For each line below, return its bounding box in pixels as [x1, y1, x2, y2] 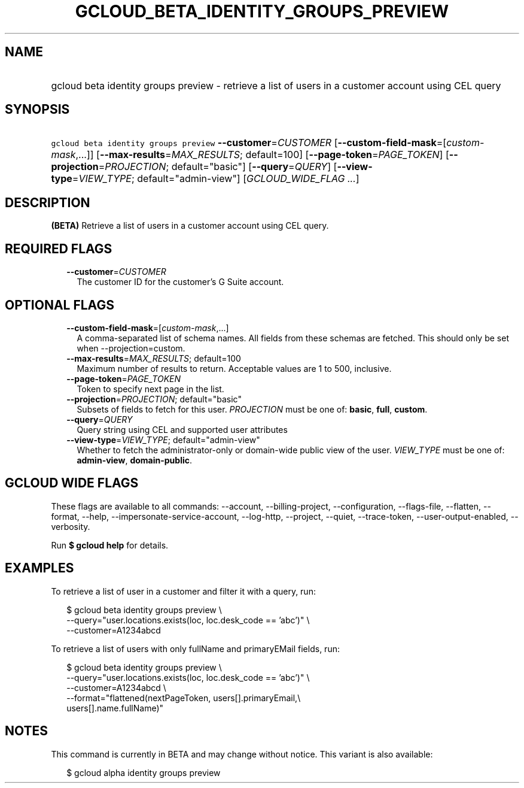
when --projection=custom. [77, 343, 185, 353]
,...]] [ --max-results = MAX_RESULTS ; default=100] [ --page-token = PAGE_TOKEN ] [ [75, 148, 449, 161]
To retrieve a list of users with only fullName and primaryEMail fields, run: [51, 643, 340, 654]
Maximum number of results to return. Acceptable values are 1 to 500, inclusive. [77, 363, 392, 374]
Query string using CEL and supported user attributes [77, 424, 288, 435]
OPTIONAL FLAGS [5, 297, 114, 313]
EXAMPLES [5, 560, 74, 576]
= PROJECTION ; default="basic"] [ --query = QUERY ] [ [98, 160, 337, 173]
